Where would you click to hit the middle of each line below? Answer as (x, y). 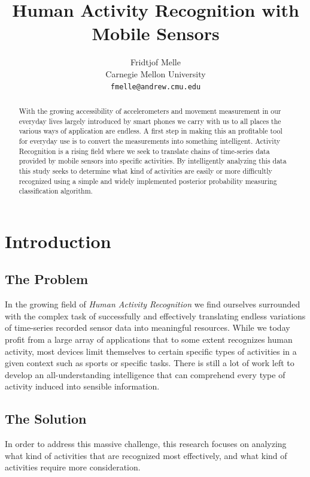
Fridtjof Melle (156, 62)
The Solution (46, 419)
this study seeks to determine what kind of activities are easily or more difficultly (145, 170)
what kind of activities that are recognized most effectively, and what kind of (146, 455)
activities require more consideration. (73, 467)
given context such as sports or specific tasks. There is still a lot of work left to (150, 363)
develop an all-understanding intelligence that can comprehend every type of (145, 374)
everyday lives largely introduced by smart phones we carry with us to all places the (150, 121)
